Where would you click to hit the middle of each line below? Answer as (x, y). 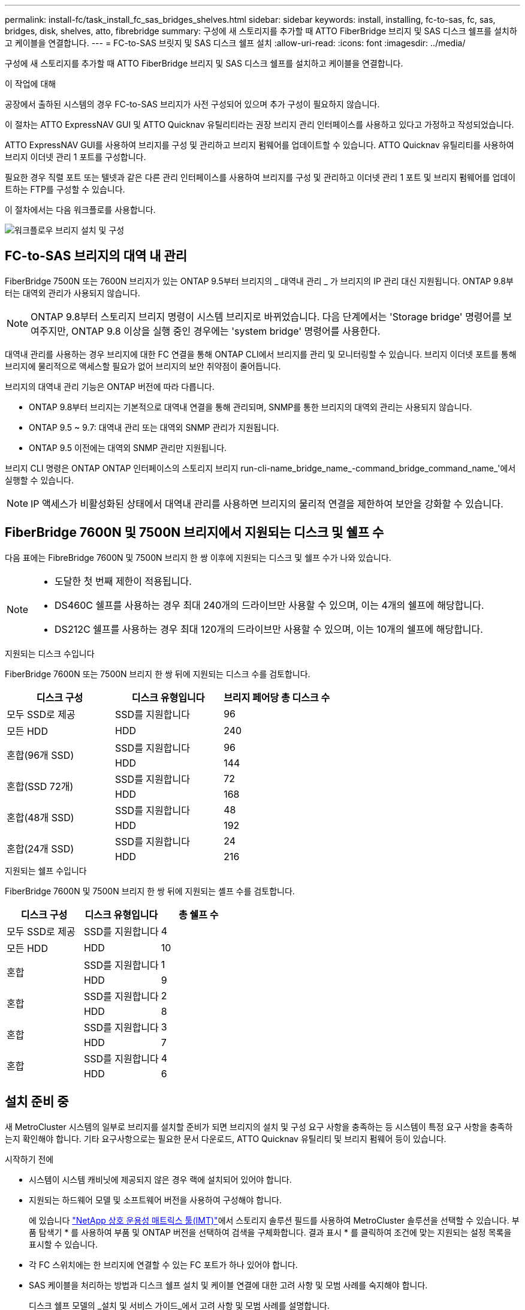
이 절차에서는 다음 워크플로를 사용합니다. (80, 210)
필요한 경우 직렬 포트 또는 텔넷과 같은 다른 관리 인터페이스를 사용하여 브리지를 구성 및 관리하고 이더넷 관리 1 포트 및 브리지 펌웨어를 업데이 (260, 177)
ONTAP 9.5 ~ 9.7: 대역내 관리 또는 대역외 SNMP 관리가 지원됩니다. (154, 427)
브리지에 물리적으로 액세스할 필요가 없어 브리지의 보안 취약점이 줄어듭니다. (143, 366)
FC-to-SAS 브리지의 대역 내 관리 (96, 256)
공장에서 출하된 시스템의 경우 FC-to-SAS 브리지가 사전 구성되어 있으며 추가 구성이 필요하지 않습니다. (192, 104)
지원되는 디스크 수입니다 (50, 653)
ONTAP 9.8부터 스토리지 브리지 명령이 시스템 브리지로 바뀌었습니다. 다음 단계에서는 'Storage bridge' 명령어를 (266, 316)
